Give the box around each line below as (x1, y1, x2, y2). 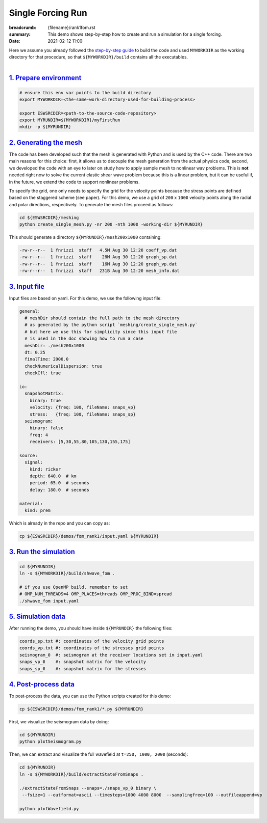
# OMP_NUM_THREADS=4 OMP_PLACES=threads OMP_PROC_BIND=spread (19, 591, 172, 597)
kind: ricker (29, 466, 61, 472)
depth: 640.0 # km (29, 473, 77, 479)
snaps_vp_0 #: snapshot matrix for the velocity (19, 659, 146, 665)
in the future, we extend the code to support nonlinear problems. (9, 179, 140, 185)
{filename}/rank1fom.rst (48, 25, 96, 30)
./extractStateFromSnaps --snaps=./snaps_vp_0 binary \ (19, 785, 157, 791)
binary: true (29, 398, 61, 403)
